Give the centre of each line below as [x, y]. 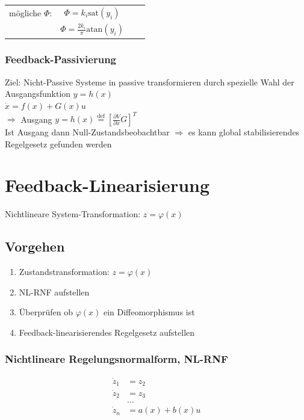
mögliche [25, 12]
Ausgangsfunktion [38, 94]
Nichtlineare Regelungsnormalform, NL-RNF [116, 359]
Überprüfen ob [46, 312]
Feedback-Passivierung [60, 59]
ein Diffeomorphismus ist [149, 312]
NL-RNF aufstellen [54, 292]
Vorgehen [35, 246]
